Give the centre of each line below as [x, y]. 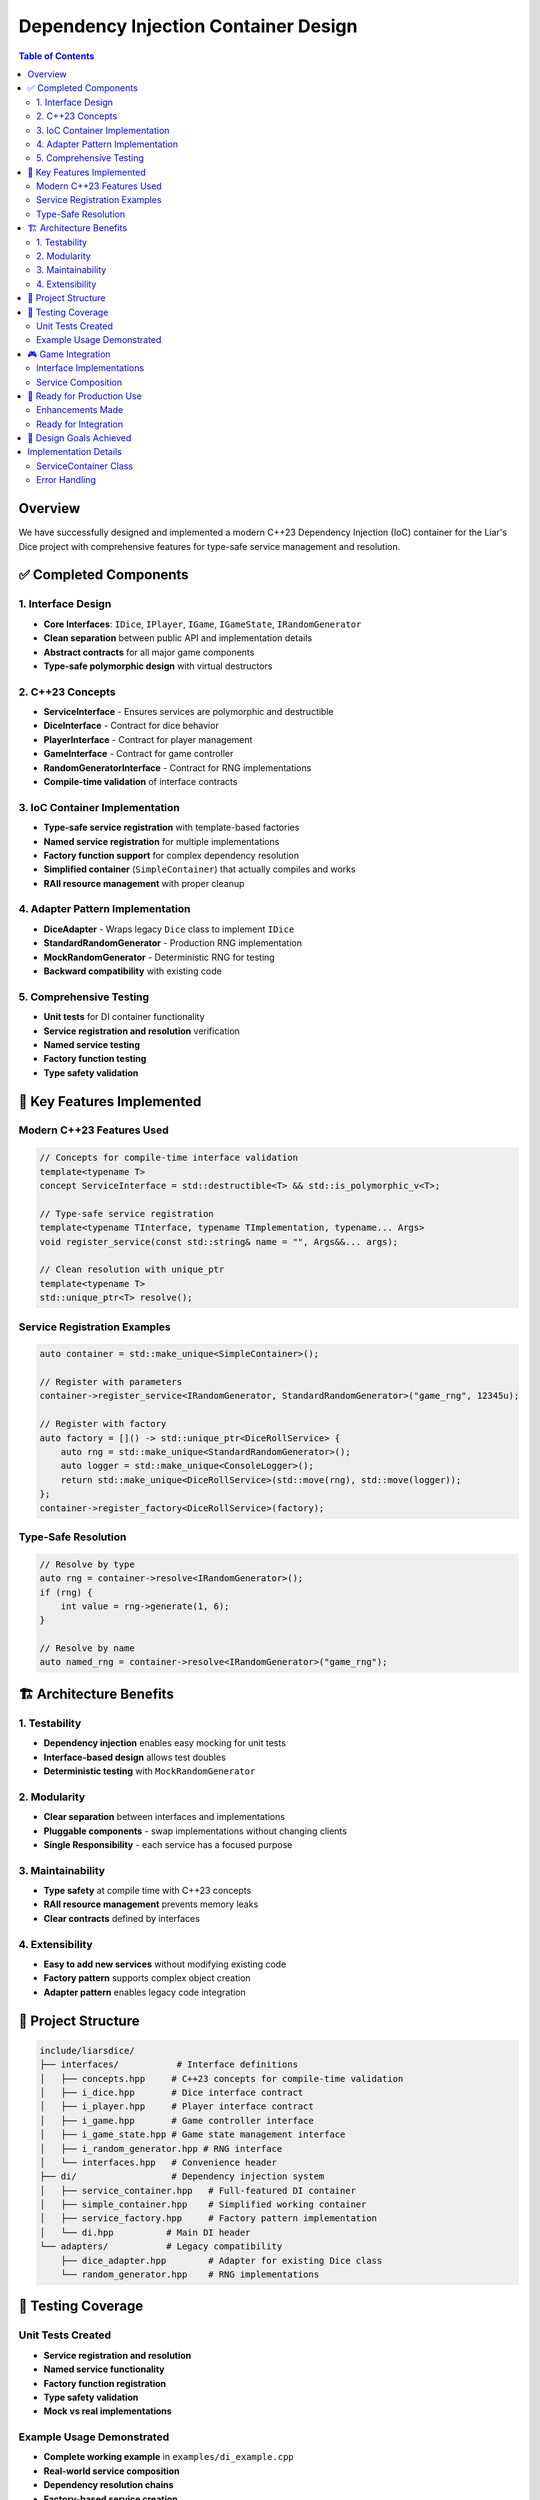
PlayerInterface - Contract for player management [148, 739]
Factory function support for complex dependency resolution [171, 855]
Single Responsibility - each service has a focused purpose [168, 1844]
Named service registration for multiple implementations [161, 841]
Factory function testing [95, 1059]
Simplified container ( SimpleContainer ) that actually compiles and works [199, 869]
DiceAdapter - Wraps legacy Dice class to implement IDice [169, 929]
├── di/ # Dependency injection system [182, 2176]
